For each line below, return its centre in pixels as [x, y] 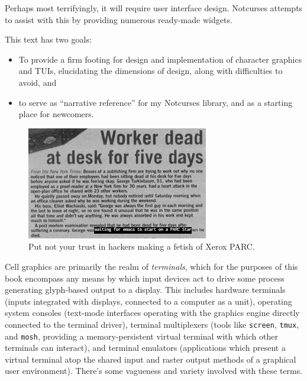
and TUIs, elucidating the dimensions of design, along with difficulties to [151, 71]
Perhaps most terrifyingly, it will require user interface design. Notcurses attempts [154, 8]
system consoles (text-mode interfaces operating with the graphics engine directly [152, 313]
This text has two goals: [48, 39]
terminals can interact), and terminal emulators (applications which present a [145, 348]
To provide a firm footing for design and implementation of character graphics [160, 59]
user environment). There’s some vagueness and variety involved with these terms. [154, 371]
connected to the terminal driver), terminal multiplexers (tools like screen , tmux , [152, 324]
